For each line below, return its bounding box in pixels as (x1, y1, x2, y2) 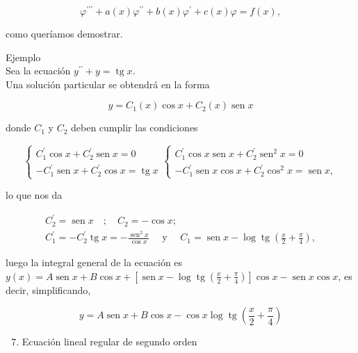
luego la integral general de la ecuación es (6, 255, 183, 270)
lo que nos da (6, 188, 63, 202)
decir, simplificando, (6, 282, 91, 297)
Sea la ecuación (6, 63, 71, 78)
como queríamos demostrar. (6, 26, 123, 41)
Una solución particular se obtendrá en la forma (6, 76, 210, 91)
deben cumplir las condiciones (71, 120, 198, 135)
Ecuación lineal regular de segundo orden (22, 334, 197, 349)
